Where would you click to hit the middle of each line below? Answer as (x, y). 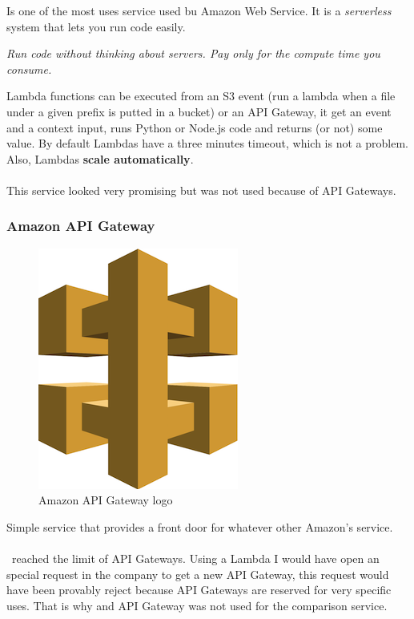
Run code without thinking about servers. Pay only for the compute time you (193, 53)
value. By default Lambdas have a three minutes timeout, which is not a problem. (207, 143)
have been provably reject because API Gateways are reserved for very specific (199, 590)
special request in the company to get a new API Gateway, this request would (198, 574)
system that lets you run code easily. (96, 26)
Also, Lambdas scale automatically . (100, 158)
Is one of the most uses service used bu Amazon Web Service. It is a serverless (199, 10)
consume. (29, 69)
